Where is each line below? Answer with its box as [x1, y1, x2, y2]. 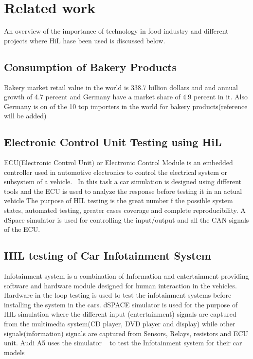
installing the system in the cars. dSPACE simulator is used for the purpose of [4, 299, 238, 309]
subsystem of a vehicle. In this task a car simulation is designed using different [4, 176, 242, 187]
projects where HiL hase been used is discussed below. [4, 35, 165, 45]
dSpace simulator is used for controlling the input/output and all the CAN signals [4, 214, 249, 225]
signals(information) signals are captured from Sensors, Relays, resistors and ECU [4, 328, 248, 338]
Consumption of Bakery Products [4, 59, 177, 74]
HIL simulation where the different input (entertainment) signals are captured [4, 309, 236, 319]
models [4, 347, 25, 357]
